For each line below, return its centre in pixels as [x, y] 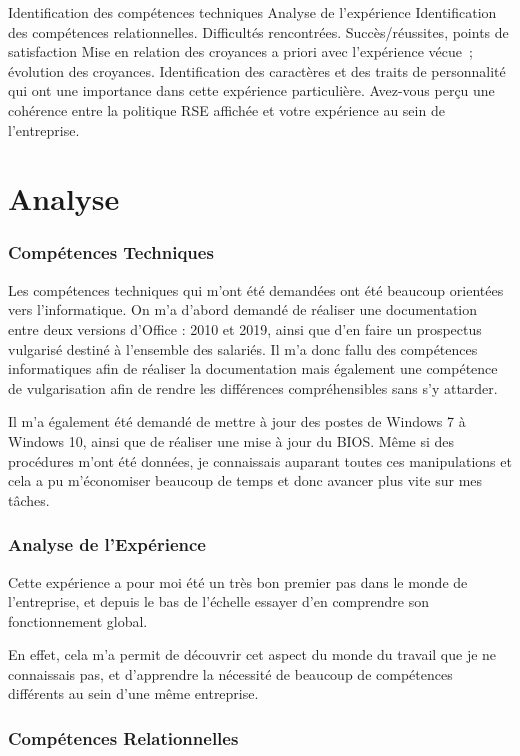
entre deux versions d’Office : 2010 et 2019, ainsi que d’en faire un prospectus [245, 328]
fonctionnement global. [78, 620]
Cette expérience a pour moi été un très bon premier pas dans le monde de [238, 581]
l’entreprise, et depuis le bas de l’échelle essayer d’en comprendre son [218, 601]
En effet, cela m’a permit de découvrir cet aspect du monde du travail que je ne [252, 654]
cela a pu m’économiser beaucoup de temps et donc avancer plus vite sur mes [245, 480]
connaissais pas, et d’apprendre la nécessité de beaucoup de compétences [230, 673]
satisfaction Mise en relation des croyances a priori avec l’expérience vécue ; [240, 51]
